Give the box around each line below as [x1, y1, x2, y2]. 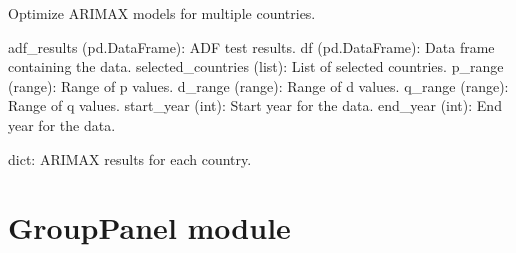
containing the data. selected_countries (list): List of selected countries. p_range [8, 56, 504, 77]
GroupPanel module [8, 207, 291, 248]
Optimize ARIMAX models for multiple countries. [8, 3, 316, 23]
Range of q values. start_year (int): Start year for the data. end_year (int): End [8, 95, 502, 116]
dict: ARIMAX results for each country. [8, 148, 252, 169]
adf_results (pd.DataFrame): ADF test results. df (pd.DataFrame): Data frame [8, 36, 495, 57]
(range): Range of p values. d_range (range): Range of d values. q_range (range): [8, 75, 509, 96]
